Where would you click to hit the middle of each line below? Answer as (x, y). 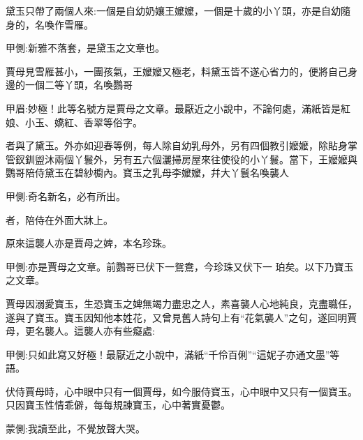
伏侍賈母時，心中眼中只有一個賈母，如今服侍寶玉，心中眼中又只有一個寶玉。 (181, 391)
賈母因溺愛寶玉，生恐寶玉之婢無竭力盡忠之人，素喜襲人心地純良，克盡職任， (181, 303)
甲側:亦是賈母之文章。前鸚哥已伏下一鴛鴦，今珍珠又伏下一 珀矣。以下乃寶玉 (180, 266)
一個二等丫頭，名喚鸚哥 (79, 85)
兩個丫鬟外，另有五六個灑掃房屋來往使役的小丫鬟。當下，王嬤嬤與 (206, 159)
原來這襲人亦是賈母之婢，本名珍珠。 (89, 243)
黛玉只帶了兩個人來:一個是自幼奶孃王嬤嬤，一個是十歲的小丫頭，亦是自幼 (173, 10)
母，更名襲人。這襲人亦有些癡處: (80, 331)
